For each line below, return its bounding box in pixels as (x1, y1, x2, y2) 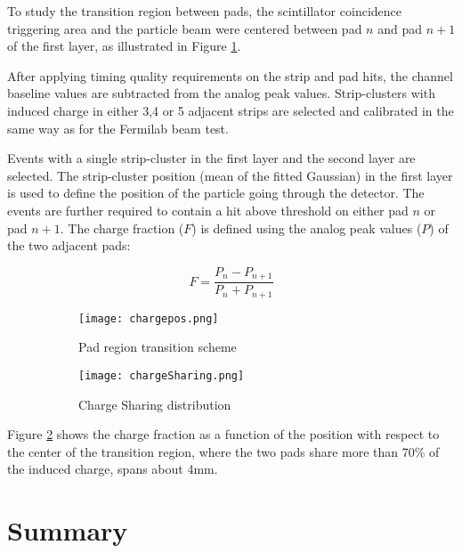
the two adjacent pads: (7, 236, 131, 255)
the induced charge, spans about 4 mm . (7, 459, 218, 478)
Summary (7, 512, 128, 549)
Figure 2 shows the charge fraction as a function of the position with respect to (7, 425, 440, 443)
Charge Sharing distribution (78, 394, 231, 413)
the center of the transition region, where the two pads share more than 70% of (7, 442, 440, 460)
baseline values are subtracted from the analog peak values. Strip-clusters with (7, 84, 435, 102)
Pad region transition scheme (78, 337, 237, 356)
